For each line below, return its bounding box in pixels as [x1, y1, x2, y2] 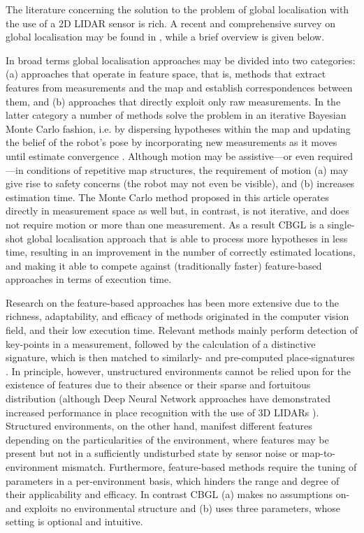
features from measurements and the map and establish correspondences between [6, 80, 353, 94]
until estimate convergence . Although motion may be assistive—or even [6, 148, 315, 163]
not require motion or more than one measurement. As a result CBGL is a [6, 217, 324, 231]
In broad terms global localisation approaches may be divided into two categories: [6, 52, 356, 67]
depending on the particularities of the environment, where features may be [6, 432, 329, 446]
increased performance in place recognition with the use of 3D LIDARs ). [6, 404, 319, 419]
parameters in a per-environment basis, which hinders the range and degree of [6, 473, 340, 488]
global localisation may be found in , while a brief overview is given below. [6, 29, 325, 44]
